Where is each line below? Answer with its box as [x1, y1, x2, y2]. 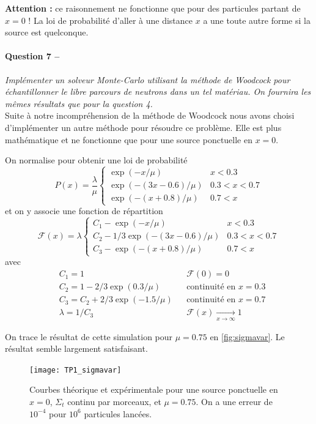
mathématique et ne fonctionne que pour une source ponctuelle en [5, 133, 252, 146]
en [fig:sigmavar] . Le [210, 330, 285, 343]
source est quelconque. [5, 26, 89, 39]
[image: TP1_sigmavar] [29, 365, 122, 374]
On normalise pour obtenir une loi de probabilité [5, 154, 188, 166]
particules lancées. [84, 407, 152, 420]
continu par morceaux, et [67, 395, 161, 408]
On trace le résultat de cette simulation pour [5, 330, 173, 343]
